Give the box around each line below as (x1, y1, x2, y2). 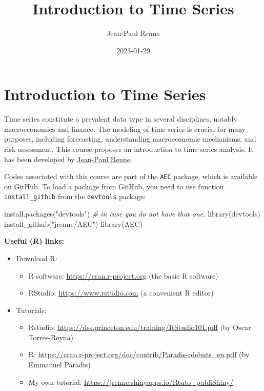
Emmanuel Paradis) (28, 359, 91, 370)
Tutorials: (16, 304, 47, 315)
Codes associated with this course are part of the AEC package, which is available (4, 171, 258, 182)
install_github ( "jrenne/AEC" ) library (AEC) (4, 218, 143, 229)
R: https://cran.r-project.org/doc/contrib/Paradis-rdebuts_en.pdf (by (28, 349, 250, 360)
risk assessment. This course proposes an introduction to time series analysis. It (4, 144, 254, 154)
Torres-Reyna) (28, 331, 74, 342)
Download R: (16, 252, 57, 263)
